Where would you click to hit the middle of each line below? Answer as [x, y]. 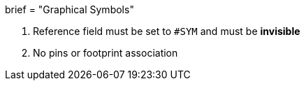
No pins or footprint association [105, 53]
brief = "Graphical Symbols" [70, 9]
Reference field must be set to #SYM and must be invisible [167, 31]
